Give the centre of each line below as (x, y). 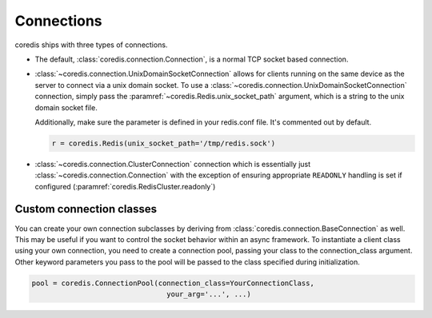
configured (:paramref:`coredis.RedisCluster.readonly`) (125, 186)
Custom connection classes (86, 209)
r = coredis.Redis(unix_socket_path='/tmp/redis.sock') (164, 143)
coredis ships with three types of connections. (91, 45)
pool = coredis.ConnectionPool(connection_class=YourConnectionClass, (173, 283)
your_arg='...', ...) (209, 294)
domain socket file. (66, 107)
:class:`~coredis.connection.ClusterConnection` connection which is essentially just (173, 164)
